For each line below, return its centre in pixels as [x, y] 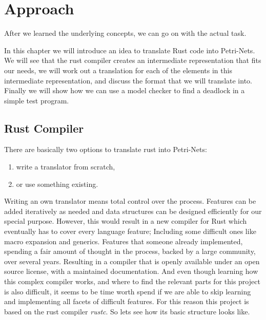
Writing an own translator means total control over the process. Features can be [130, 201]
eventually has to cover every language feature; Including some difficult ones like [130, 231]
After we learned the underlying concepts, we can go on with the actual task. [125, 33]
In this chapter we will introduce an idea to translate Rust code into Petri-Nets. [130, 50]
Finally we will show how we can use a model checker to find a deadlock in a [125, 90]
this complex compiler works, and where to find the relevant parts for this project [132, 281]
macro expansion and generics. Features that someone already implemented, [124, 241]
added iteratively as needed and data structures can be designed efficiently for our [133, 211]
